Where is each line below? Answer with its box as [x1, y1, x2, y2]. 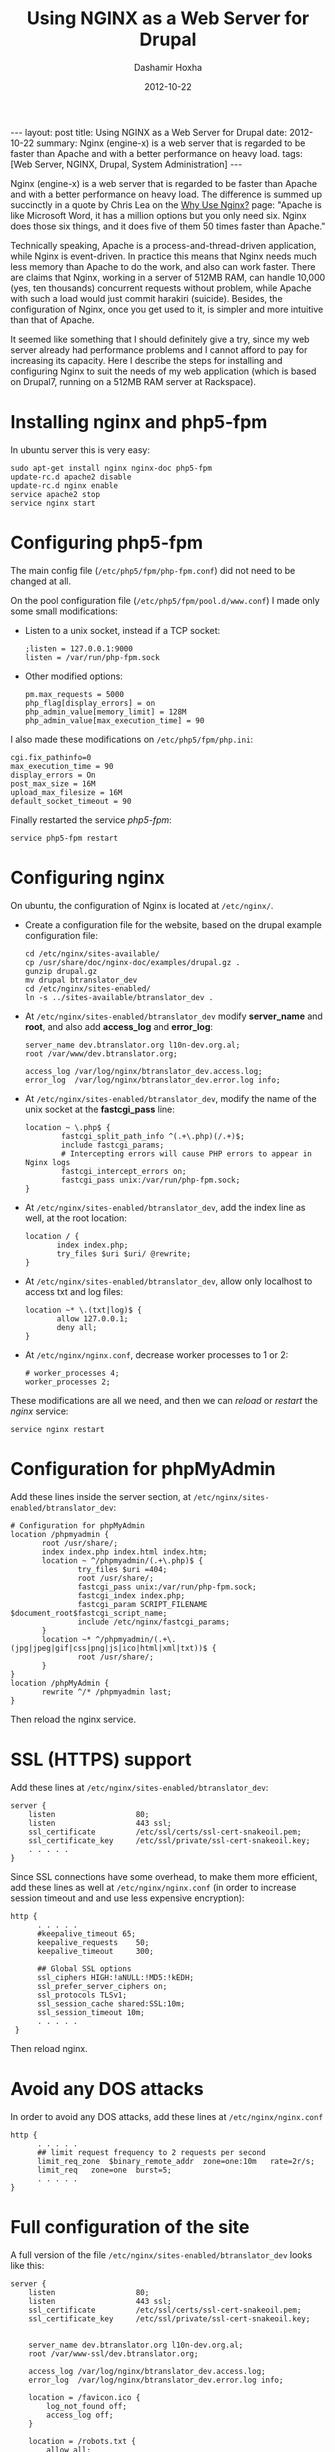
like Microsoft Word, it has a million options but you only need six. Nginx [10, 209, 307, 221]
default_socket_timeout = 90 [10, 796, 132, 806]
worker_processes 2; [24, 1377, 111, 1387]
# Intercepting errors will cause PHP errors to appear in [61, 1148, 312, 1159]
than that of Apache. [10, 313, 95, 326]
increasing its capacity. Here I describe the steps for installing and [10, 354, 283, 366]
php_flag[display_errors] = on [24, 698, 156, 708]
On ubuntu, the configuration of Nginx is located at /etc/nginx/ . [10, 899, 274, 911]
